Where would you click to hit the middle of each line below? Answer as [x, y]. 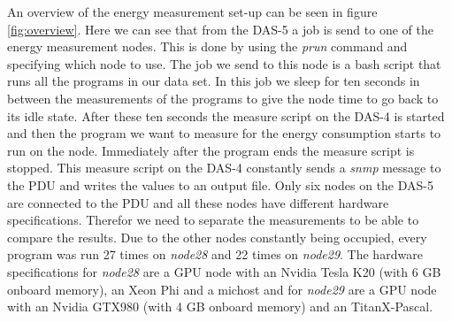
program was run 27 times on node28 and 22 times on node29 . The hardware [215, 254]
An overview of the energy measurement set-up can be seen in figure [192, 11]
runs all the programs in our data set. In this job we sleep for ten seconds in [214, 81]
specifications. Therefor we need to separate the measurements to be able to [213, 220]
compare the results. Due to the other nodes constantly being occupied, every [217, 237]
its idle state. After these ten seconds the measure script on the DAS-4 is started [226, 115]
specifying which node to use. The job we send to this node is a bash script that [224, 63]
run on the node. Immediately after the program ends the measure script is [211, 150]
